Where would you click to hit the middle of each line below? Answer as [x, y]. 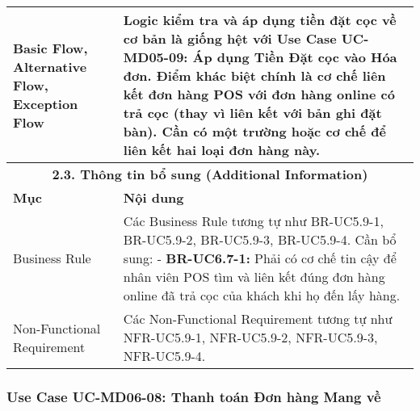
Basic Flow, [50, 48]
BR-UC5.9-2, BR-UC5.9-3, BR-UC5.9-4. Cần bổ [260, 239]
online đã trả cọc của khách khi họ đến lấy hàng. [262, 295]
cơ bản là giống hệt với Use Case [230, 38]
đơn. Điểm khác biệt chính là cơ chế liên [254, 75]
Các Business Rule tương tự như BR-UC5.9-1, [253, 221]
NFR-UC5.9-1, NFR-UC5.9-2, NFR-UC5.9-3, [250, 337]
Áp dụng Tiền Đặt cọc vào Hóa [295, 57]
